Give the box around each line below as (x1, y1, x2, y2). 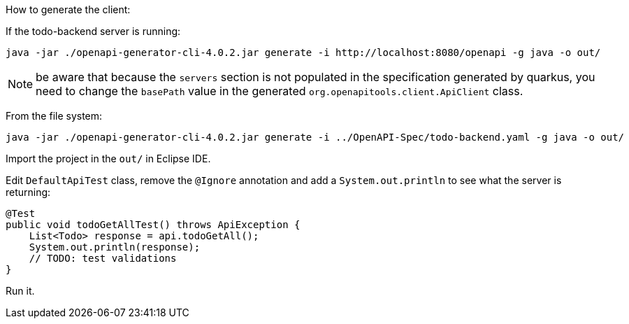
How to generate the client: (6, 3, 131, 15)
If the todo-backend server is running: (6, 25, 181, 37)
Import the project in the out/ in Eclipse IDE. (6, 153, 211, 164)
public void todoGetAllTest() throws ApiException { (6, 219, 301, 230)
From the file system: (6, 110, 103, 122)
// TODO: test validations (29, 253, 177, 264)
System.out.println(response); (29, 241, 201, 253)
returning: (6, 186, 51, 198)
